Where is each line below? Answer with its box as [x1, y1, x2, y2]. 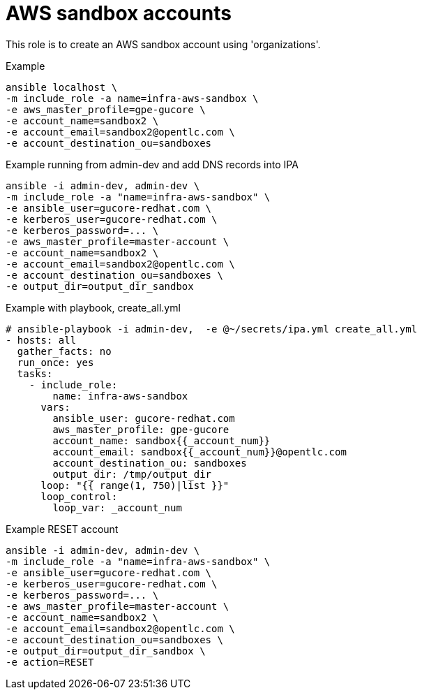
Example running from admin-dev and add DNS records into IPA [6, 158, 299, 170]
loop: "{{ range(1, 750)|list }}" [40, 479, 229, 491]
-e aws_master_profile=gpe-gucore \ [6, 103, 206, 115]
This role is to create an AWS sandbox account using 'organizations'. [6, 38, 321, 50]
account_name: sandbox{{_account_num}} [52, 434, 271, 446]
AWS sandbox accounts [6, 1, 232, 25]
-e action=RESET [6, 656, 94, 668]
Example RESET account [6, 522, 119, 535]
